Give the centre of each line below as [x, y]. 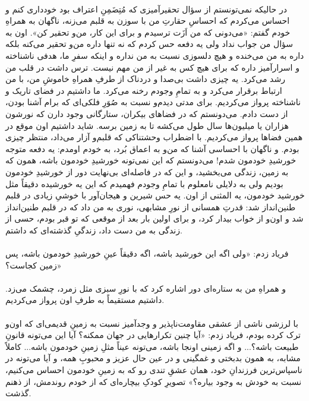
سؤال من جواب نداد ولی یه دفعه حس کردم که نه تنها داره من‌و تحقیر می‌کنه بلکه [149, 44]
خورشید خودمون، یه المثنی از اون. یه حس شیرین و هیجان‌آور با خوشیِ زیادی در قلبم [155, 195]
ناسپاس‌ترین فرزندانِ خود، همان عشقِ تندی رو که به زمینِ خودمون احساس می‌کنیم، [154, 370]
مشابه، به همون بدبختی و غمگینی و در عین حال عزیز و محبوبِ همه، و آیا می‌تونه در [153, 358]
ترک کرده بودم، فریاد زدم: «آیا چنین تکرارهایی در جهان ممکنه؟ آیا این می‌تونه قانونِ [153, 335]
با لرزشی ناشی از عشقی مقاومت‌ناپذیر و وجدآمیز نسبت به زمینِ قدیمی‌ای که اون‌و [152, 323]
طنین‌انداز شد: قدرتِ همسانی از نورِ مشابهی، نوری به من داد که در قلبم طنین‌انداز [151, 206]
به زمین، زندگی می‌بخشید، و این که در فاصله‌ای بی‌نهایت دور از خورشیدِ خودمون [147, 171]
